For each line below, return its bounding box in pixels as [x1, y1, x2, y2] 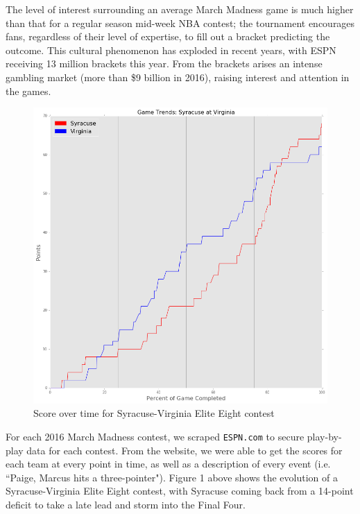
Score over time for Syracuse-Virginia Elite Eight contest [33, 406, 275, 420]
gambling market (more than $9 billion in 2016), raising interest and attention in [6, 69, 350, 84]
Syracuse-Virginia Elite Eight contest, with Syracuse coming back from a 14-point [6, 483, 354, 498]
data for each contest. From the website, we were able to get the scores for [26, 443, 343, 457]
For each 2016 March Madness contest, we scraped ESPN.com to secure [6, 429, 305, 443]
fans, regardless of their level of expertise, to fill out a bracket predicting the [6, 29, 330, 44]
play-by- [307, 429, 342, 443]
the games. [6, 83, 51, 98]
